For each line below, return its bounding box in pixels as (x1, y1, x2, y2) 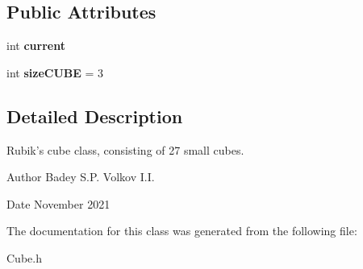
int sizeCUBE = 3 (6, 64, 104, 81)
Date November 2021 (6, 195, 111, 212)
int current (6, 37, 65, 54)
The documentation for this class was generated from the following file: (6, 222, 357, 239)
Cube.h (6, 249, 42, 266)
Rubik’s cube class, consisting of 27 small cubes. (6, 141, 244, 158)
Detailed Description (6, 103, 183, 128)
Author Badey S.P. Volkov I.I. (6, 168, 155, 185)
